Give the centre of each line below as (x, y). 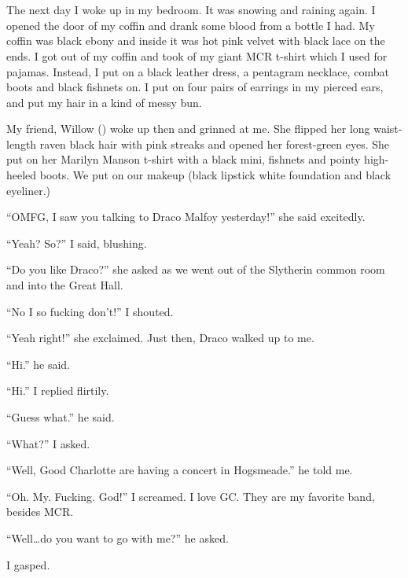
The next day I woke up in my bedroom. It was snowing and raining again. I (191, 10)
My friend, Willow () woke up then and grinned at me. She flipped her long (188, 129)
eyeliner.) (29, 190)
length (22, 144)
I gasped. (28, 564)
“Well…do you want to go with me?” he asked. (118, 538)
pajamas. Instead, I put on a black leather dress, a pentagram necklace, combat (198, 71)
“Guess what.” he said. (61, 417)
